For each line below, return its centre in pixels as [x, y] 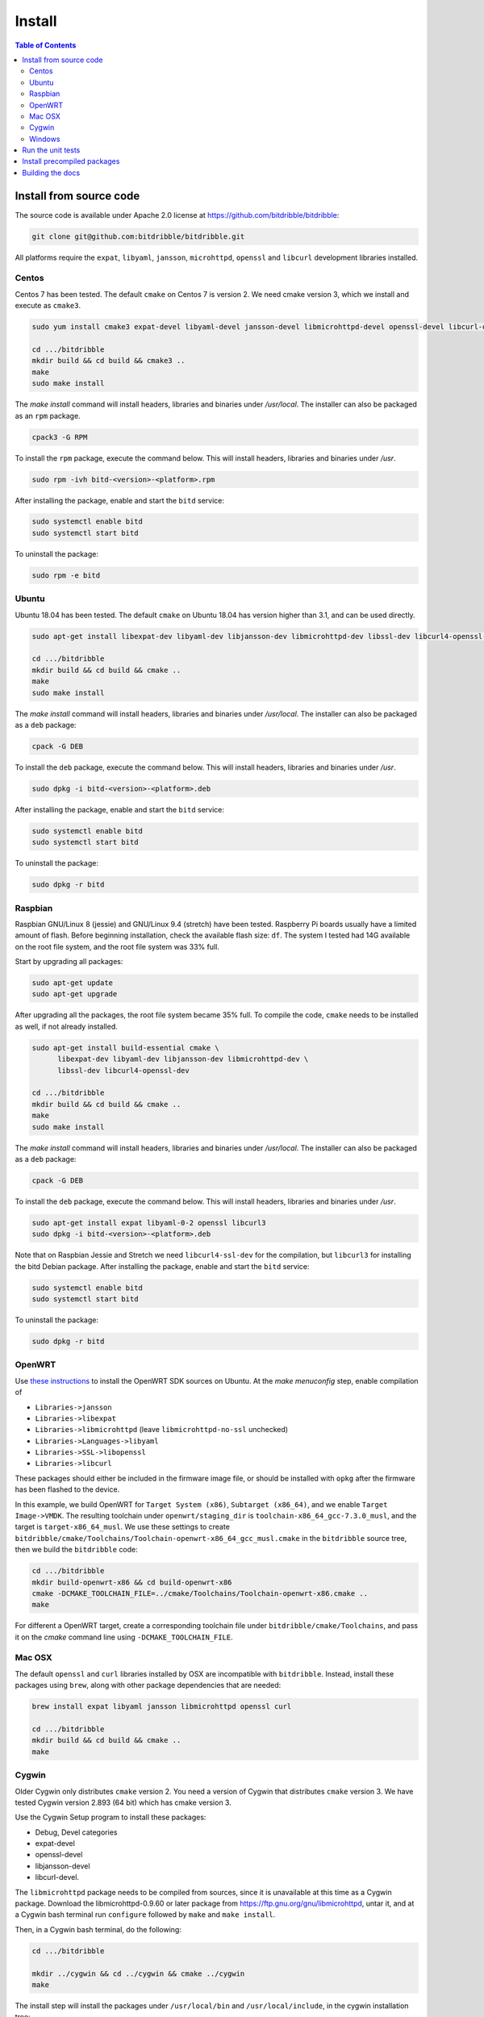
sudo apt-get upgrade [75, 994]
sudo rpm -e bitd [66, 575]
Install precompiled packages [71, 161]
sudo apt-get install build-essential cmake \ [125, 1048]
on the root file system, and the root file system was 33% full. [117, 946]
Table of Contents [46, 45]
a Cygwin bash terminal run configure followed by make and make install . [145, 1915]
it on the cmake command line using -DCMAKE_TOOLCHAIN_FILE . [124, 1637]
